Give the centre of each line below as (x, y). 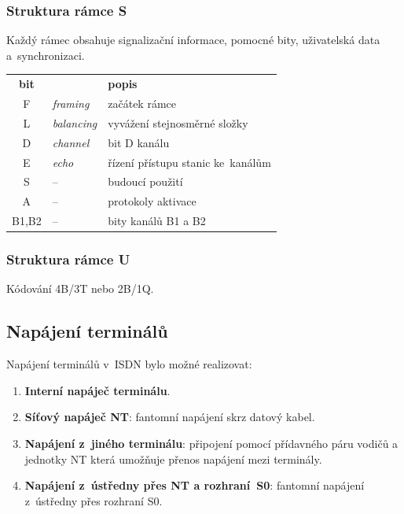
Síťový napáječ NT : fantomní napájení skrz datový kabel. (170, 417)
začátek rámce (142, 103)
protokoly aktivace (152, 201)
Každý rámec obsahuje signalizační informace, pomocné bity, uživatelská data (193, 40)
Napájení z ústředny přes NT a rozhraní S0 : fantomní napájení (195, 485)
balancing (75, 122)
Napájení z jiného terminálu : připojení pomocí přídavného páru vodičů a (211, 443)
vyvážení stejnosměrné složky (178, 122)
